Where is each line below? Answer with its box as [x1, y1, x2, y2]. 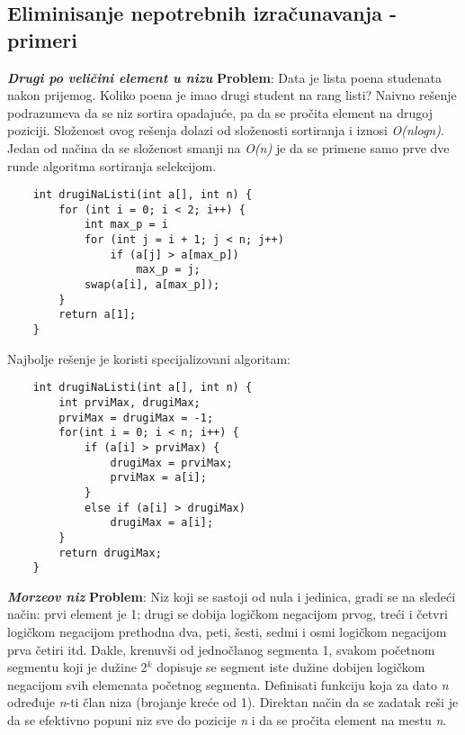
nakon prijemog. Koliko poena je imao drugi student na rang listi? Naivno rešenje [7, 86, 457, 104]
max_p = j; [136, 263, 201, 277]
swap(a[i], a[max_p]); [84, 278, 220, 292]
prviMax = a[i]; [110, 471, 207, 485]
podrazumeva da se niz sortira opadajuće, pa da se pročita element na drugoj [7, 103, 433, 122]
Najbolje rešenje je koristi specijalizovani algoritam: [7, 349, 291, 367]
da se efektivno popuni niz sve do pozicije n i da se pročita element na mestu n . [7, 711, 447, 729]
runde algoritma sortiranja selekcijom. [7, 156, 217, 175]
